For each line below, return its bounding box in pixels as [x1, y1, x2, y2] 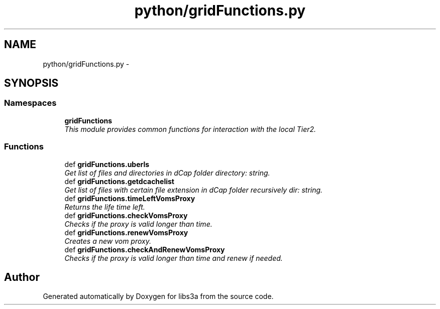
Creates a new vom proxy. [64, 236, 151, 245]
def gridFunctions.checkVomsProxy [64, 211, 188, 220]
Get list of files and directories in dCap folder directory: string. [64, 168, 270, 177]
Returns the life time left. [64, 202, 145, 211]
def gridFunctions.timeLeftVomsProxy [64, 194, 195, 203]
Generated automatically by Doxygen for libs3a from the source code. [43, 292, 274, 301]
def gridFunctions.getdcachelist [64, 177, 174, 186]
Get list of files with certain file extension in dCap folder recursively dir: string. [64, 185, 323, 194]
